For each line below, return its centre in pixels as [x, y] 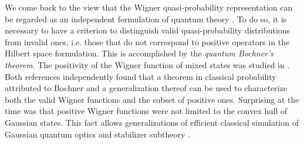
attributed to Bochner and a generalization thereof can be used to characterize [146, 88]
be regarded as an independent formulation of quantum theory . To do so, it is [146, 19]
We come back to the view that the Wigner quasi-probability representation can [149, 7]
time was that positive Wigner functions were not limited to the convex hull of [146, 111]
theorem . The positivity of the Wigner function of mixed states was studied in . [147, 64]
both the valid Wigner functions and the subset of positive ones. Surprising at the [152, 99]
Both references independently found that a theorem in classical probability [141, 76]
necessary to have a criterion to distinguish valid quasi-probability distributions [148, 30]
